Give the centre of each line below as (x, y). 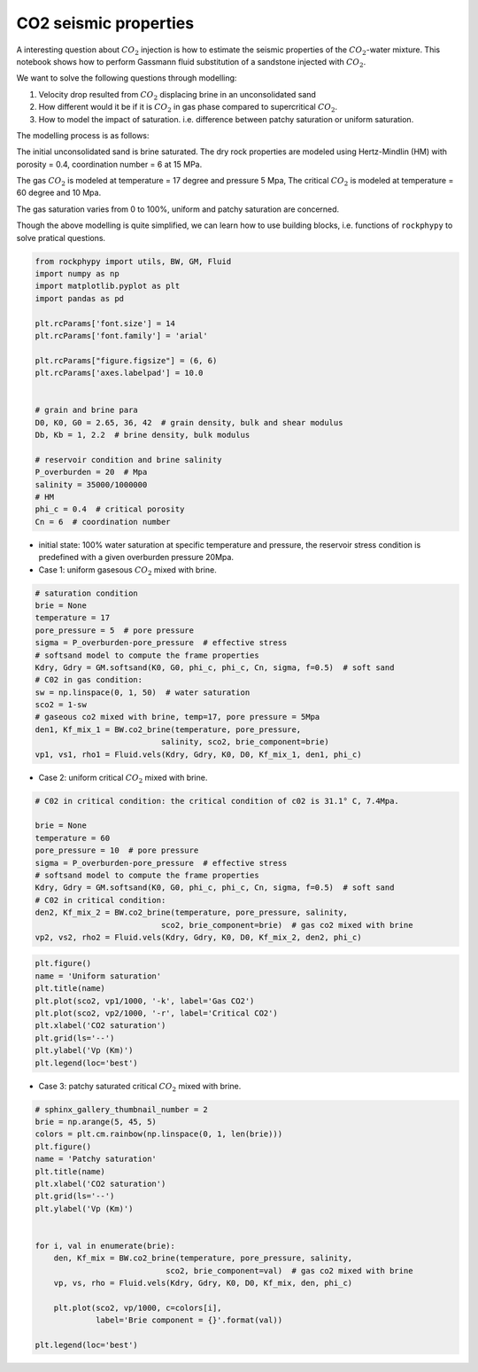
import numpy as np (77, 273)
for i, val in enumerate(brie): (105, 1246)
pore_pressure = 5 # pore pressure (115, 630)
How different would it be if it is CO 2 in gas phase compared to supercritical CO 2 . (188, 108)
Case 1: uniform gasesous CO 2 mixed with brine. (127, 570)
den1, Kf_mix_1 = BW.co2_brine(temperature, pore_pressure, (168, 729)
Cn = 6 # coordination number (103, 522)
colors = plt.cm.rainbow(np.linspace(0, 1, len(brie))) (159, 1134)
